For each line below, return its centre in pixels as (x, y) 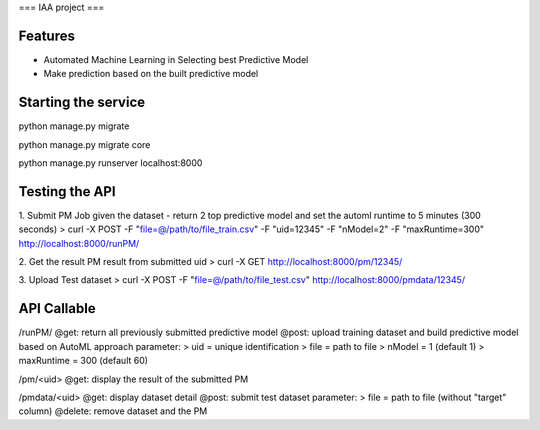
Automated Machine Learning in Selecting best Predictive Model (176, 59)
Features (46, 35)
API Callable (57, 308)
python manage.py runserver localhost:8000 (110, 162)
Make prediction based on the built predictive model (151, 74)
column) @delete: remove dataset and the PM (113, 411)
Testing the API (67, 191)
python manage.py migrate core (84, 144)
